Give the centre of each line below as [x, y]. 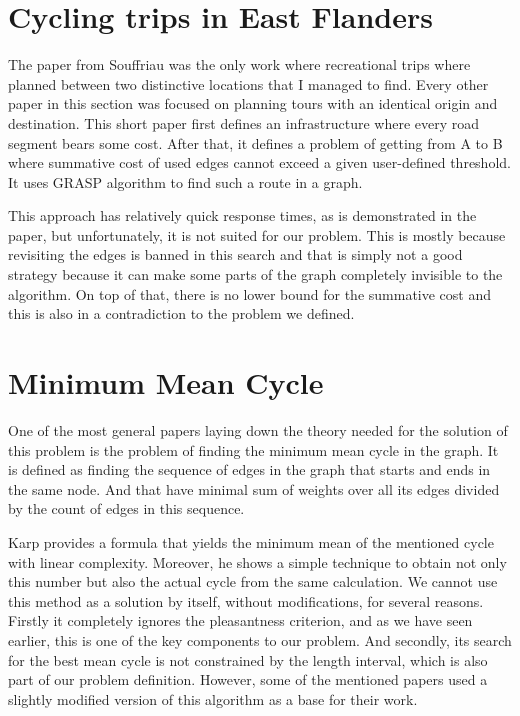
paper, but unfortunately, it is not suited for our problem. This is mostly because [257, 234]
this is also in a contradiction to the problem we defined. [181, 313]
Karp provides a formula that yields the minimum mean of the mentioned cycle [251, 541]
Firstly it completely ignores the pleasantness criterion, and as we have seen [240, 620]
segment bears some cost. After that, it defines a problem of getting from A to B [255, 142]
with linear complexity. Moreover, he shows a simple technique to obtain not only [257, 561]
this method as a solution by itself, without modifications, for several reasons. [246, 600]
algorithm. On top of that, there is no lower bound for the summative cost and [250, 293]
